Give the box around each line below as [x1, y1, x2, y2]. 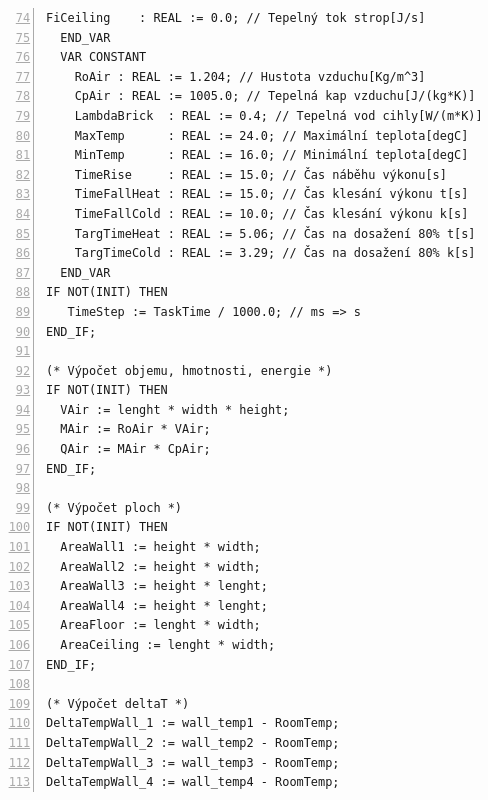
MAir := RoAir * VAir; [60, 422, 211, 437]
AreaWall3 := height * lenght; [60, 579, 268, 594]
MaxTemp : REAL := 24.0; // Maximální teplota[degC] [74, 128, 469, 143]
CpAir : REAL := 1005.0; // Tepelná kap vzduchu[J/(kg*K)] [74, 89, 476, 104]
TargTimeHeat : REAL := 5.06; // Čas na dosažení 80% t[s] [74, 226, 476, 241]
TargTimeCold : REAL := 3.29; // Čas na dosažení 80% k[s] [74, 246, 476, 261]
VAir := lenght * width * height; [60, 402, 290, 417]
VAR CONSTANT [60, 50, 147, 65]
